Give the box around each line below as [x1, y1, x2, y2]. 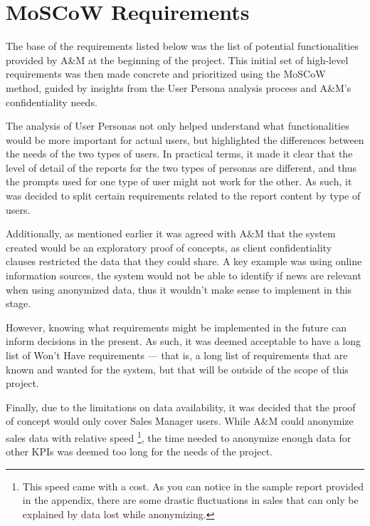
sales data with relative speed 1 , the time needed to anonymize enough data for [6, 428, 351, 445]
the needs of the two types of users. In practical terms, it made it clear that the [6, 146, 353, 161]
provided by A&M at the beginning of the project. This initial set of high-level [6, 52, 349, 67]
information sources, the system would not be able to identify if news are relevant [6, 268, 361, 283]
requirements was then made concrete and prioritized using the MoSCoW [6, 66, 326, 81]
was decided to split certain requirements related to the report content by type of [6, 188, 361, 203]
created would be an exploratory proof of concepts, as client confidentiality [6, 239, 332, 254]
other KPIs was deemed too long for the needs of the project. [6, 444, 273, 459]
